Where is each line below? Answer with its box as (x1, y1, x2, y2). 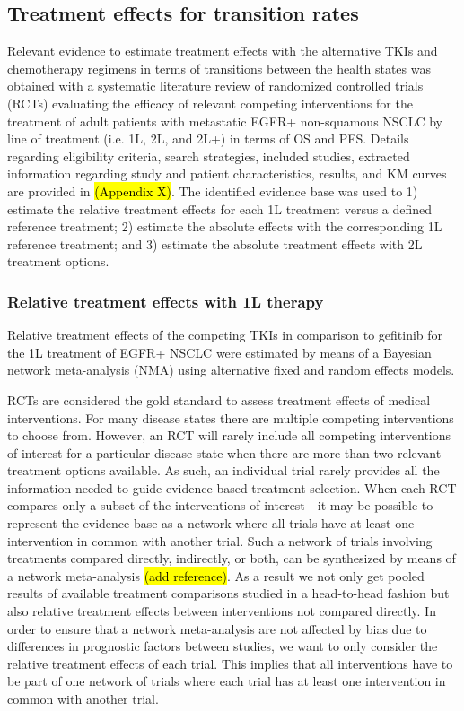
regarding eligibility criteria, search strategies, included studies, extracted (7, 146, 410, 165)
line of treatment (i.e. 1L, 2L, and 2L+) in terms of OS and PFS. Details (7, 129, 409, 148)
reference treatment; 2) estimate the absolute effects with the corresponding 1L (7, 217, 442, 236)
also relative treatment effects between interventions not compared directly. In (7, 602, 436, 620)
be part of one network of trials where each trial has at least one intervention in (7, 672, 446, 690)
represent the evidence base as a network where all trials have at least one (7, 514, 415, 533)
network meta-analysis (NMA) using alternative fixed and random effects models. (7, 360, 455, 379)
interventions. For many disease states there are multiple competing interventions (7, 408, 454, 427)
